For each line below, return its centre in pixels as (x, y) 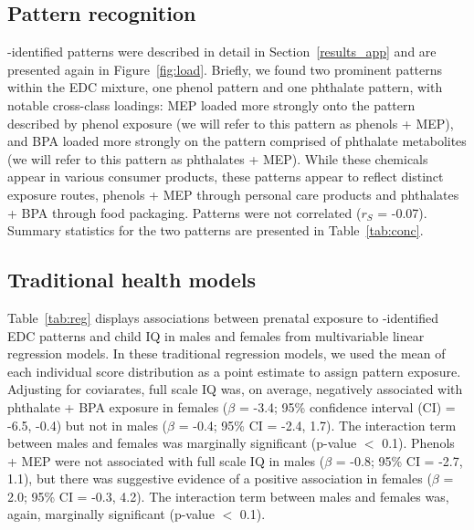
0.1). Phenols (418, 443)
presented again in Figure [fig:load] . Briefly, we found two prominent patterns (225, 69)
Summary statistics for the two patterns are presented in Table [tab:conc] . (216, 230)
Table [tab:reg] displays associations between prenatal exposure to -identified (223, 317)
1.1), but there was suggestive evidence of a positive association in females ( (220, 478)
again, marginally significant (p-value (111, 514)
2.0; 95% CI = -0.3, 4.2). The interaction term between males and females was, (228, 496)
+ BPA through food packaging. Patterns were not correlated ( (184, 212)
